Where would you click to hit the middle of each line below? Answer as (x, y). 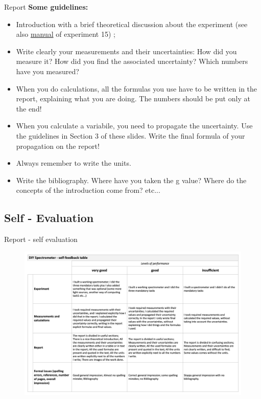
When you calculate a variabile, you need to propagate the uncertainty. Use (134, 126)
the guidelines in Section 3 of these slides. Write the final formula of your (130, 135)
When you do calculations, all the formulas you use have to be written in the (137, 88)
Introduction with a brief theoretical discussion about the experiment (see (132, 24)
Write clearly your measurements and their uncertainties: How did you (126, 51)
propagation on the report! (58, 146)
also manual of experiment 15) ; (66, 34)
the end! (29, 108)
